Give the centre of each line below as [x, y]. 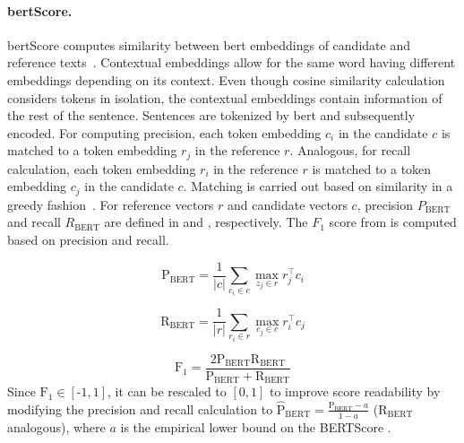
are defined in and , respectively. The [206, 222]
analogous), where [56, 426]
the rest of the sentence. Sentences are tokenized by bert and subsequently [211, 115]
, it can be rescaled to [167, 391]
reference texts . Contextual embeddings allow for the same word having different [232, 62]
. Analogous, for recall [350, 150]
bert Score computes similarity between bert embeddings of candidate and [209, 44]
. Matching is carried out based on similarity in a [318, 186]
